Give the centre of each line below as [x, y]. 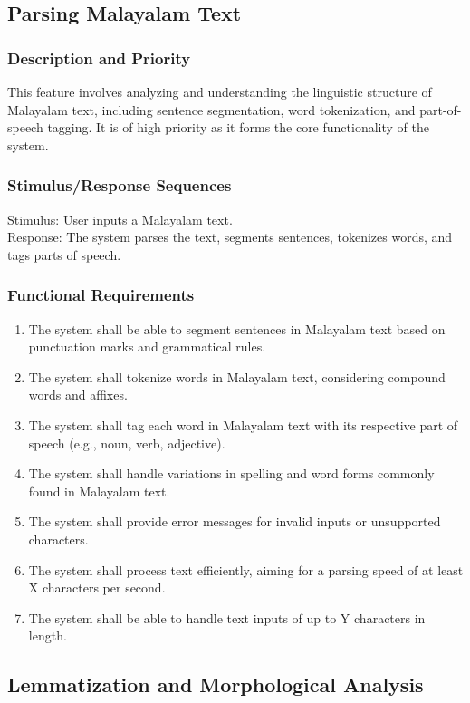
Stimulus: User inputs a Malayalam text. [120, 219]
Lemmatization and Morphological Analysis [216, 684]
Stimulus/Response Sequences [120, 185]
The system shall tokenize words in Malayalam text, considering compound [237, 376]
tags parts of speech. [64, 254]
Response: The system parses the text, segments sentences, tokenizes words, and [230, 237]
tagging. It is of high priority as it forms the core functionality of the [238, 127]
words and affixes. [78, 395]
